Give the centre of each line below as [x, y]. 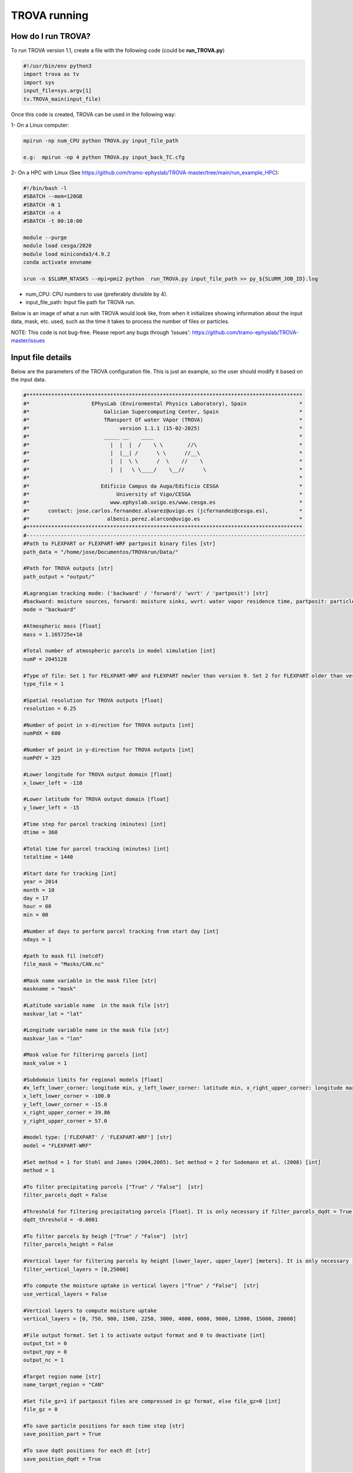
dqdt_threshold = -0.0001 [61, 1220]
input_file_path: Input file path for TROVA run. [80, 302]
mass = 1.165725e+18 [53, 634]
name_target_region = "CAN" [64, 1385]
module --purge [45, 238]
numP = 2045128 [45, 659]
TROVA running [50, 15]
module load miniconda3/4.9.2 [67, 254]
